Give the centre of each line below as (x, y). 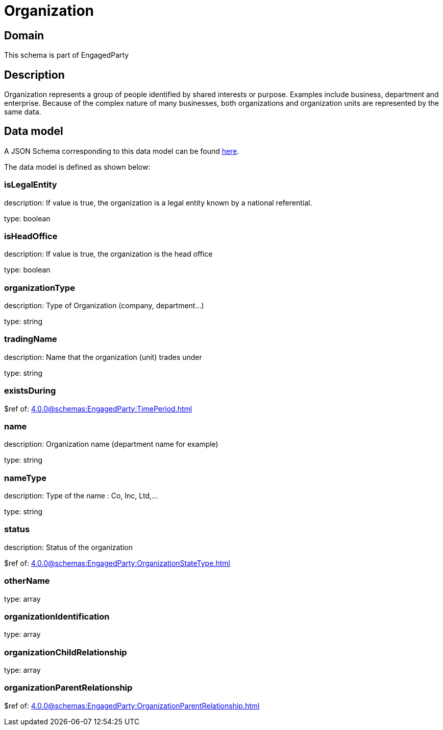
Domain (24, 35)
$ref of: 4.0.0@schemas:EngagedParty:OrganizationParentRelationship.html (132, 705)
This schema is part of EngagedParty (67, 55)
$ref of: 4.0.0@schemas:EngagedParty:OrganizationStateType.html (117, 563)
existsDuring (30, 391)
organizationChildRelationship (66, 652)
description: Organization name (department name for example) (111, 444)
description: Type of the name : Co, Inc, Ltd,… (81, 496)
